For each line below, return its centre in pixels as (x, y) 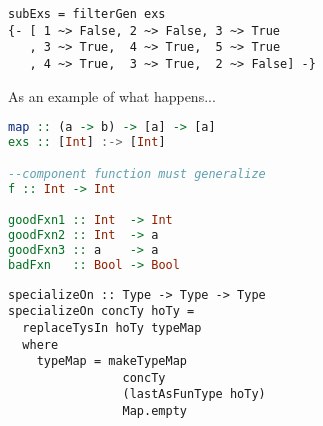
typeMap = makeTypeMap (111, 361)
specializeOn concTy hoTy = (101, 311)
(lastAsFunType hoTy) (194, 394)
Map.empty (154, 411)
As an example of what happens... (112, 95)
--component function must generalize (137, 173)
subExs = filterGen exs (87, 14)
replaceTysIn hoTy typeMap (112, 327)
